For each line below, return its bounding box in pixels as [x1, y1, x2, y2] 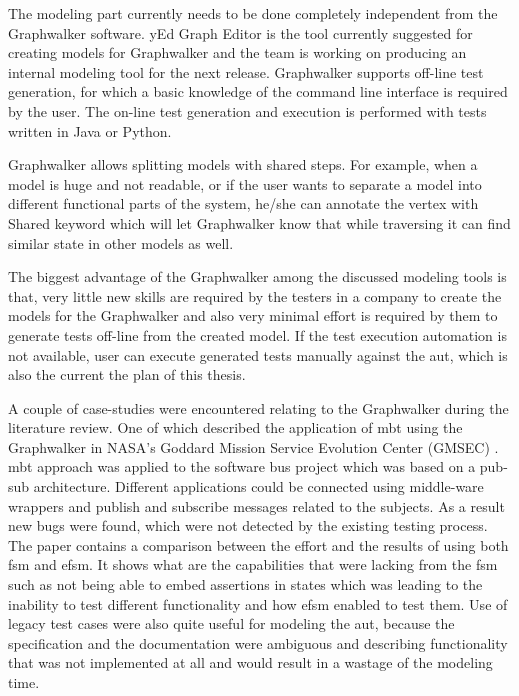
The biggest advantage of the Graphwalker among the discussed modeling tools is [8, 266, 507, 287]
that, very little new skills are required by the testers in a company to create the [8, 285, 502, 306]
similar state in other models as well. [8, 232, 234, 253]
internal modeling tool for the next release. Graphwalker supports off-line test [8, 61, 484, 82]
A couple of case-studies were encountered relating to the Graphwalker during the [8, 397, 509, 418]
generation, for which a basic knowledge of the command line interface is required [8, 81, 508, 102]
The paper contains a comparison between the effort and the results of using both [8, 534, 509, 555]
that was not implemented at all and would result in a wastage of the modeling [8, 652, 493, 673]
